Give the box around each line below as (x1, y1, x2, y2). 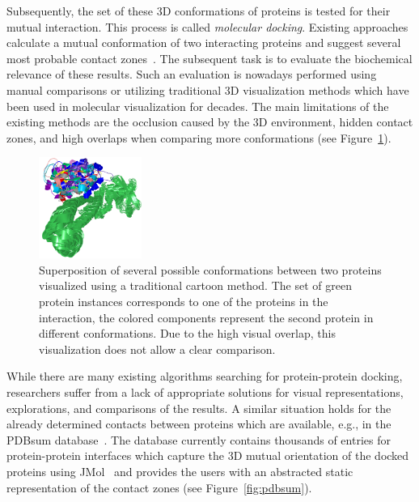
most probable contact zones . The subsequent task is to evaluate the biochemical (6, 49, 413, 66)
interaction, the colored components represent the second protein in (39, 308, 374, 325)
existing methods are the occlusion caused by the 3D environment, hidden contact (6, 113, 413, 130)
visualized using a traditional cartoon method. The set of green (39, 277, 352, 294)
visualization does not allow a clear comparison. (39, 340, 276, 357)
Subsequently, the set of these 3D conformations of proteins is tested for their (6, 2, 391, 19)
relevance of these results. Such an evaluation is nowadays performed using (6, 66, 377, 83)
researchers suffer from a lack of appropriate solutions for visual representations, (6, 384, 404, 401)
